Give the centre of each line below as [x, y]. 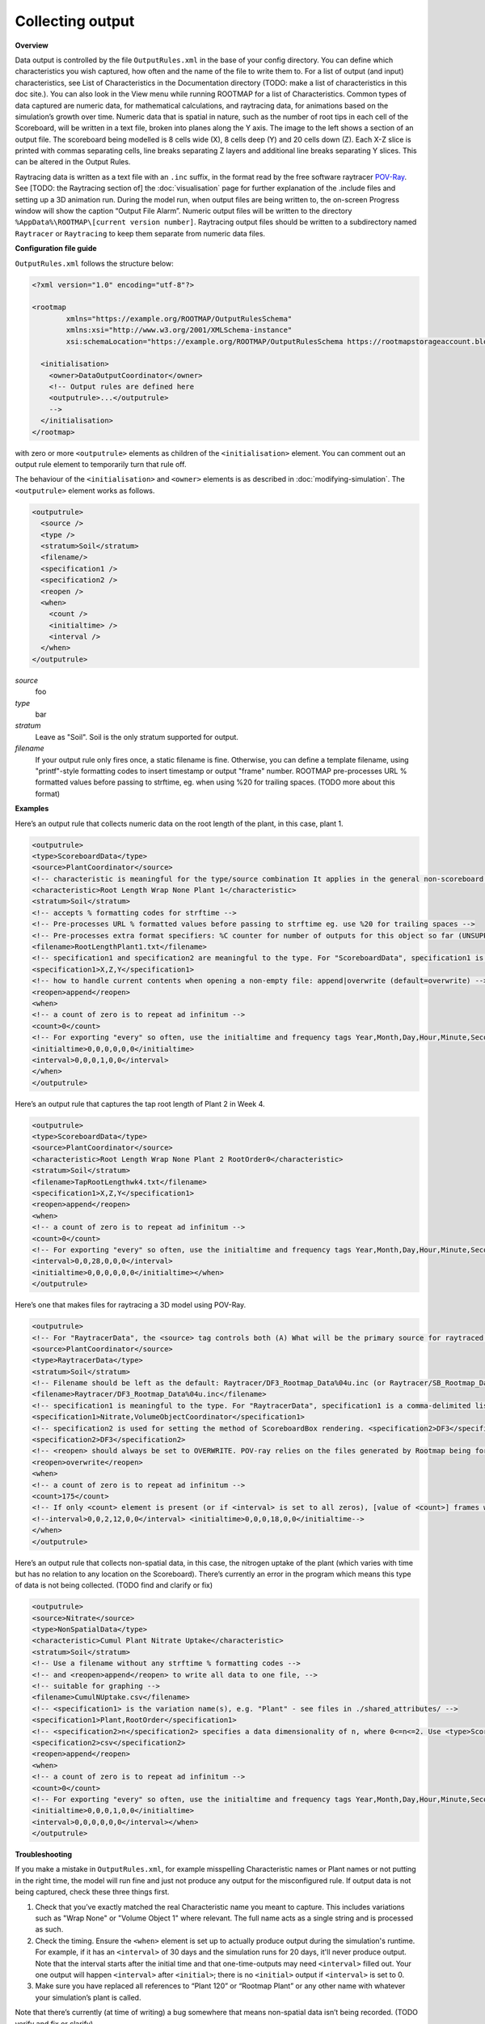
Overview [32, 45]
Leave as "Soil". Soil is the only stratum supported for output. [137, 737]
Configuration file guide [56, 249]
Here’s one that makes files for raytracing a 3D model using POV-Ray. [131, 1305]
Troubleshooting [44, 1855]
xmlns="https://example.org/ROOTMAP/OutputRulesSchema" [179, 319]
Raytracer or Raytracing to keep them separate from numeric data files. [140, 233]
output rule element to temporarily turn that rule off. [101, 465]
